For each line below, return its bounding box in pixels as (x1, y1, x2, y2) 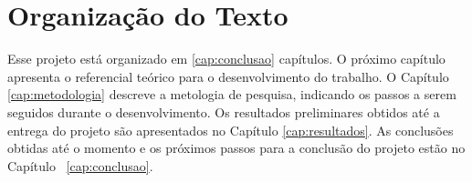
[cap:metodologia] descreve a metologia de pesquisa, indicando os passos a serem (7, 85, 456, 104)
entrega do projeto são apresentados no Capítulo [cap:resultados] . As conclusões (7, 120, 454, 139)
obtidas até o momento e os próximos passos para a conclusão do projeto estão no (7, 138, 466, 157)
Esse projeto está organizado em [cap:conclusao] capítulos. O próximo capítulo (7, 49, 446, 68)
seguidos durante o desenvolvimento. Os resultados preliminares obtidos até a (7, 102, 440, 121)
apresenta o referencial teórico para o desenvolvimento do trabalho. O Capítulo (7, 66, 449, 86)
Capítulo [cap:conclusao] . (7, 156, 153, 175)
